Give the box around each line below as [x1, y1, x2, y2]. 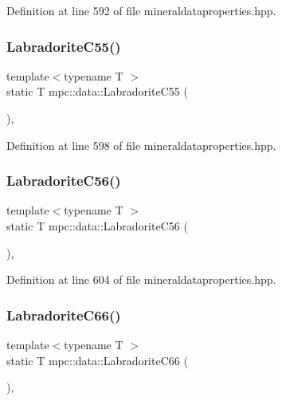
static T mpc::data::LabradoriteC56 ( [6, 218, 188, 234]
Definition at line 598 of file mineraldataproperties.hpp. [6, 136, 276, 153]
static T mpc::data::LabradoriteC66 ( [6, 352, 188, 368]
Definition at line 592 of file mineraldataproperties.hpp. [6, 2, 276, 18]
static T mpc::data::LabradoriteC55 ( [6, 83, 188, 100]
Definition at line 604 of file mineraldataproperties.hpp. [6, 271, 276, 288]
